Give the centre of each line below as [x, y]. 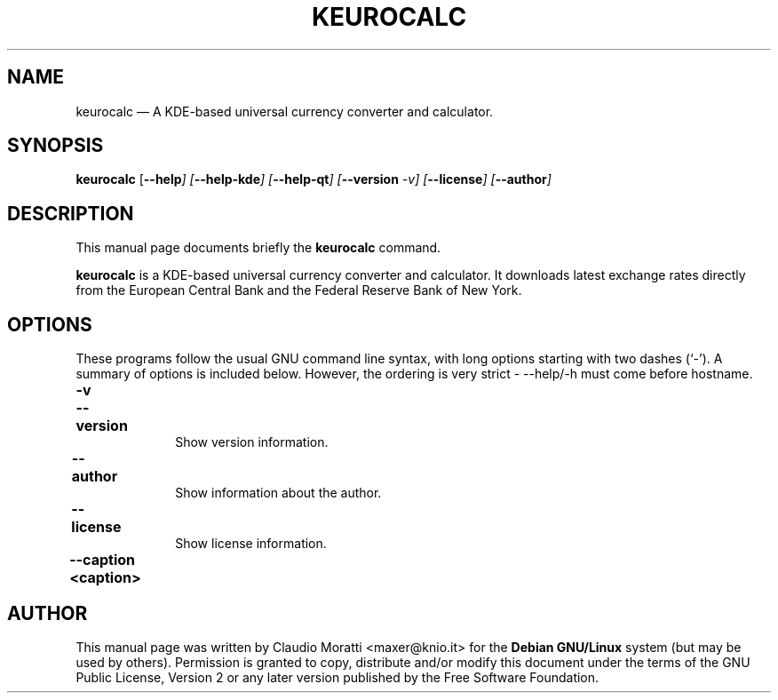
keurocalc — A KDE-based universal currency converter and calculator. [285, 111]
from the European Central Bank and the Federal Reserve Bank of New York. [299, 290]
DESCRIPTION [71, 213]
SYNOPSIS [56, 146]
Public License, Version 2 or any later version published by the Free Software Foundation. [337, 677]
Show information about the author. [278, 493]
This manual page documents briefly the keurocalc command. [258, 248]
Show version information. [252, 442]
